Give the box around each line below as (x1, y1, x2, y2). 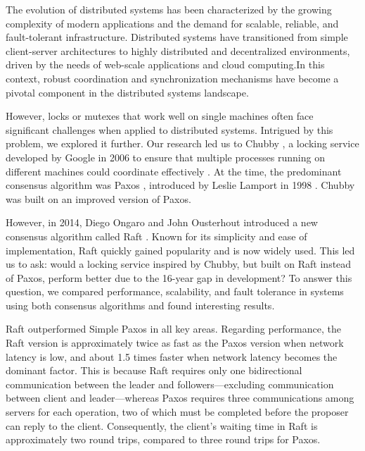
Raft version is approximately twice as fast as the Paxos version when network (6, 335, 344, 350)
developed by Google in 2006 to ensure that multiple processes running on (6, 149, 325, 164)
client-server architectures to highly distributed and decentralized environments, (6, 43, 350, 58)
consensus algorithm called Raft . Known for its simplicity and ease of (6, 228, 307, 243)
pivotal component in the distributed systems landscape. (6, 85, 249, 99)
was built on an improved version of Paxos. (6, 191, 191, 206)
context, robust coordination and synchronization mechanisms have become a (6, 70, 339, 85)
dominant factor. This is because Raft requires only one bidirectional (6, 363, 302, 378)
